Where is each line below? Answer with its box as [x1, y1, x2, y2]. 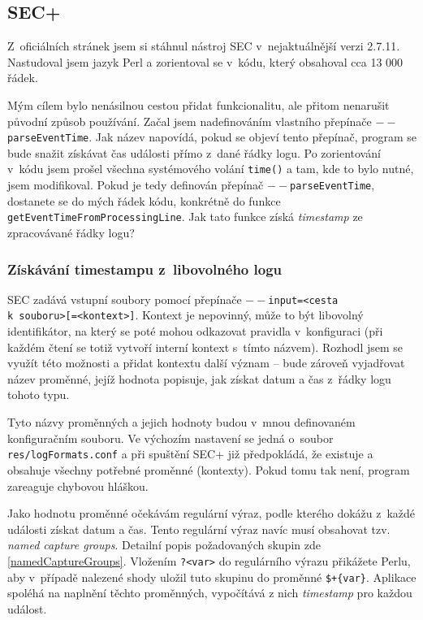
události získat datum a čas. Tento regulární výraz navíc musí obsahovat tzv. [7, 520, 391, 537]
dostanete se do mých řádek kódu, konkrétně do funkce [7, 192, 281, 209]
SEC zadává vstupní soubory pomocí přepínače [7, 290, 242, 307]
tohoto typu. [7, 386, 70, 403]
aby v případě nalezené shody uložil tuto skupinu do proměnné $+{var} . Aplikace [7, 568, 417, 585]
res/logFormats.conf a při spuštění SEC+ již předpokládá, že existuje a [7, 445, 373, 462]
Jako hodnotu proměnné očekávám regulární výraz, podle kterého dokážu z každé [7, 505, 416, 522]
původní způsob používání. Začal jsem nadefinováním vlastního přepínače [7, 112, 372, 129]
